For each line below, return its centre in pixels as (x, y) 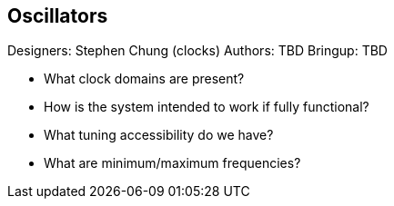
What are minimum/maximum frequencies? (172, 163)
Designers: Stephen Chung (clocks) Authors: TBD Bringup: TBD (197, 51)
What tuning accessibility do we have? (159, 135)
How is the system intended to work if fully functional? (207, 107)
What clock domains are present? (144, 79)
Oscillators (58, 16)
